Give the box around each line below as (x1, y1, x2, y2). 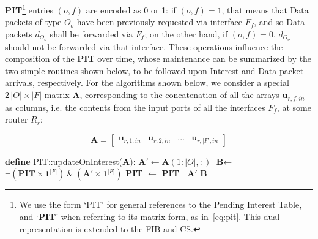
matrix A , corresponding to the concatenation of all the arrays (44, 88, 279, 101)
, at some (276, 101, 311, 113)
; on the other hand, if (144, 27, 228, 40)
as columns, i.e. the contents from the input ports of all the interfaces (5, 101, 265, 113)
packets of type (5, 15, 62, 28)
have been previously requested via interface (76, 15, 242, 28)
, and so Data (254, 15, 305, 28)
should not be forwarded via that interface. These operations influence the (5, 40, 283, 53)
